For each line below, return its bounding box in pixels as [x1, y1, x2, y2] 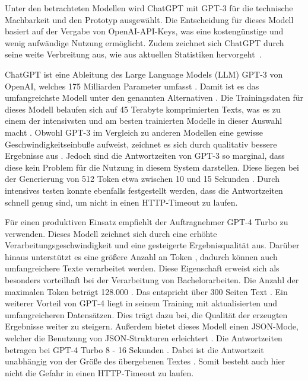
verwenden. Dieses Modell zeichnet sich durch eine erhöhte [5, 227, 217, 239]
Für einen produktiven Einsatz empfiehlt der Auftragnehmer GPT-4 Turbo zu [5, 216, 288, 228]
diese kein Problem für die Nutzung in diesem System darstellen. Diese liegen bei [5, 161, 299, 173]
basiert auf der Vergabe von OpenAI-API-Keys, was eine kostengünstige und [5, 25, 284, 37]
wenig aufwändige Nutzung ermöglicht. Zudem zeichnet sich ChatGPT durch [5, 36, 284, 49]
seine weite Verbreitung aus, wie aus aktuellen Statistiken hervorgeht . [5, 48, 262, 60]
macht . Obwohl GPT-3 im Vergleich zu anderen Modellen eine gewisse [5, 126, 263, 138]
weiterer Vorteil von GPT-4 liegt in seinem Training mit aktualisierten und [5, 297, 278, 309]
